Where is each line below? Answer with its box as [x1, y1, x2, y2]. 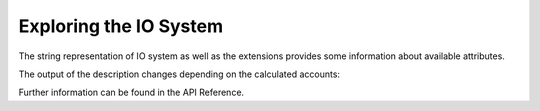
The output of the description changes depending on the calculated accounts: [18, 68, 340, 80]
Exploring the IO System [18, 15, 224, 37]
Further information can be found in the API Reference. [18, 86, 245, 99]
